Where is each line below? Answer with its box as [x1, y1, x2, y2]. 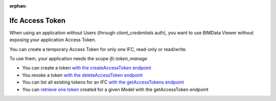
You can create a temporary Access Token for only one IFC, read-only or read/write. [9, 46, 187, 52]
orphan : [9, 3, 27, 9]
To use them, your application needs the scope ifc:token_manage [9, 56, 148, 62]
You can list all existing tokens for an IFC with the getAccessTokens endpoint [22, 79, 184, 85]
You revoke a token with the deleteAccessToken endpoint [22, 72, 143, 78]
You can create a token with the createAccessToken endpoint [22, 65, 152, 71]
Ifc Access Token [9, 16, 66, 25]
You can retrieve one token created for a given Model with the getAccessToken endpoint [22, 86, 209, 92]
